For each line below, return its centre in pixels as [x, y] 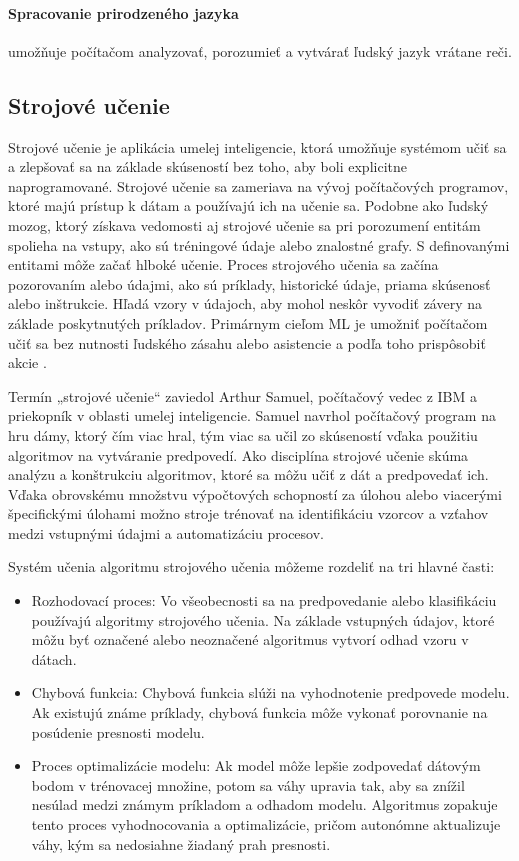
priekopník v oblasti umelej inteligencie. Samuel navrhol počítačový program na [252, 415]
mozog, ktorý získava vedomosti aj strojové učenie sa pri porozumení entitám [244, 224]
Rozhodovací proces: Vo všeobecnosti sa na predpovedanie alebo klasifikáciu [264, 600]
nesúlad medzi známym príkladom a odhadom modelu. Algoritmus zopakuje [264, 804]
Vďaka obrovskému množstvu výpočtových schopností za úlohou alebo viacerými [255, 493]
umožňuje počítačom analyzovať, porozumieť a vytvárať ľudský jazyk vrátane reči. [260, 50]
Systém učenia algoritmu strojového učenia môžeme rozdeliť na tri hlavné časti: [251, 566]
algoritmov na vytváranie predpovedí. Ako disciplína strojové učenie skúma [238, 454]
